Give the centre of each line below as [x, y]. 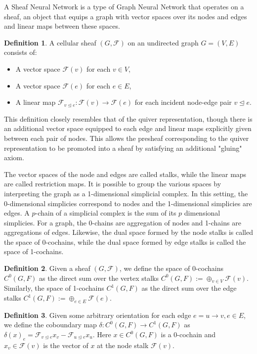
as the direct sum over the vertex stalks [99, 278]
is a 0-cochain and [188, 334]
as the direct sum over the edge [189, 288]
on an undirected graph [163, 42]
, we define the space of [155, 268]
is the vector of [66, 345]
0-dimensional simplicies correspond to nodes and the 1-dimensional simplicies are [128, 203]
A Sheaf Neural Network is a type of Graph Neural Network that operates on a [124, 6]
